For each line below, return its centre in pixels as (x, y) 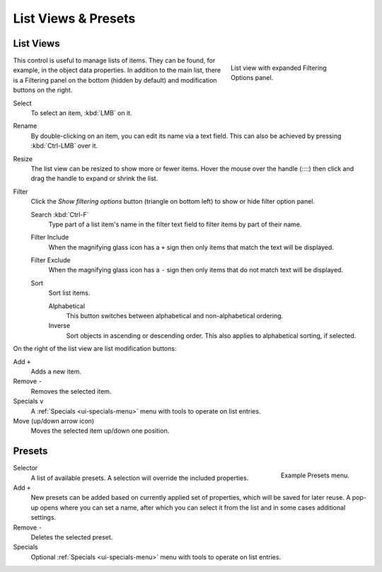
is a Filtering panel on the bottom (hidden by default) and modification (115, 80)
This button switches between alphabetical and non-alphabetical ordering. (175, 316)
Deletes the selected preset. (72, 537)
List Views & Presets (74, 18)
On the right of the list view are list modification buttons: (95, 349)
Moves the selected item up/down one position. (100, 431)
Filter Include (50, 238)
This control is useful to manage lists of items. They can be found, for (114, 61)
